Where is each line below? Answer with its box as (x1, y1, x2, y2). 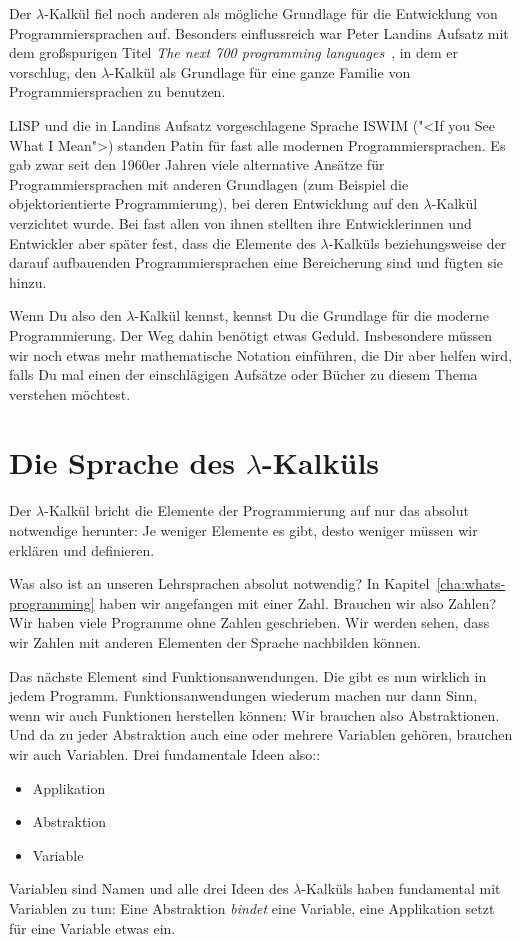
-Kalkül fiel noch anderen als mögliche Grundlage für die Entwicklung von (44, 3, 498, 23)
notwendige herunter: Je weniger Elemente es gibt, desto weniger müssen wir (9, 520, 478, 540)
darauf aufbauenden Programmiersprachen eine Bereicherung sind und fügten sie (9, 252, 504, 273)
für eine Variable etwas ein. (9, 917, 176, 938)
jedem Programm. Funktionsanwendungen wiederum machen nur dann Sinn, (9, 685, 478, 706)
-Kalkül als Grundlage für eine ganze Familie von (109, 61, 411, 82)
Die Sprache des (9, 442, 235, 483)
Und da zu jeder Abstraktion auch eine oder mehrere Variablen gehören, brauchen (9, 724, 513, 745)
